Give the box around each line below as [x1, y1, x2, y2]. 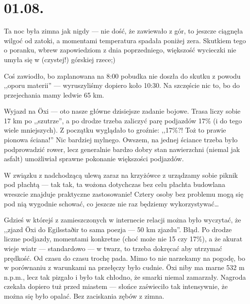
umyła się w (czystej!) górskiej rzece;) [4, 54, 116, 64]
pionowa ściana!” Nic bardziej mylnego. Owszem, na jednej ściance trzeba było [4, 135, 238, 145]
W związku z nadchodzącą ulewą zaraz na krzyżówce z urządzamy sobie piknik [4, 169, 238, 180]
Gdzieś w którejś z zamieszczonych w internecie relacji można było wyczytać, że [4, 215, 241, 225]
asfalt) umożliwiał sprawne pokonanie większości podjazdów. [4, 153, 184, 164]
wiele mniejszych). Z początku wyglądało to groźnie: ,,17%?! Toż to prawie [4, 125, 226, 135]
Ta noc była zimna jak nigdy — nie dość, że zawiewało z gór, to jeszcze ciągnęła [4, 26, 243, 36]
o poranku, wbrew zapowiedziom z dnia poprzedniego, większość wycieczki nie [4, 45, 236, 55]
